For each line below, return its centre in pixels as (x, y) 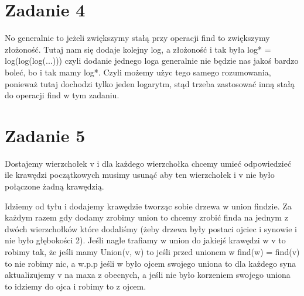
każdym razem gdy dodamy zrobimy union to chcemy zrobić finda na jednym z (146, 217)
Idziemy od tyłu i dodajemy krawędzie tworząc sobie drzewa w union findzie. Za (148, 206)
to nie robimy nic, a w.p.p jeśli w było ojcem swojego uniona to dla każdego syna (151, 263)
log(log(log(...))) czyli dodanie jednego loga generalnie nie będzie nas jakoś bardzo (152, 61)
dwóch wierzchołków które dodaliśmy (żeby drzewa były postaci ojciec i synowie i (151, 228)
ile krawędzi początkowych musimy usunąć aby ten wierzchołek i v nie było (140, 175)
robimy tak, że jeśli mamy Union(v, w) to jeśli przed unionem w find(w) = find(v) (152, 251)
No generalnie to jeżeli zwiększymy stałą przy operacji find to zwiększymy (137, 38)
